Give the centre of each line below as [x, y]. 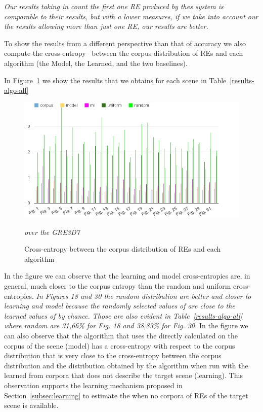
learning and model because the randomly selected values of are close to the [120, 306]
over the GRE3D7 [52, 232]
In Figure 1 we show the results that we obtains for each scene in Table [115, 80]
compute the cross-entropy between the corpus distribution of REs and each [124, 53]
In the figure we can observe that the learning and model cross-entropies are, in [127, 276]
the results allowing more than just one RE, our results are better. [106, 26]
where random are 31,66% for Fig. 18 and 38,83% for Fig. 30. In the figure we [126, 325]
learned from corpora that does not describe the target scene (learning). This [123, 375]
